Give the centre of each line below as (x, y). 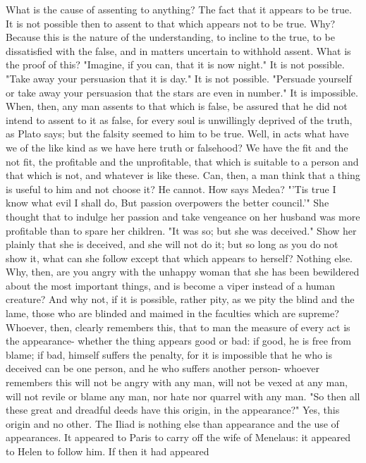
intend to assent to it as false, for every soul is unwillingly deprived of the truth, (179, 119)
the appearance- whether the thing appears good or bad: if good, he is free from (179, 341)
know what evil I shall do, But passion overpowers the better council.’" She (167, 203)
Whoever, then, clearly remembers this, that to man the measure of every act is (178, 327)
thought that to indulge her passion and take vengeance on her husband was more (183, 216)
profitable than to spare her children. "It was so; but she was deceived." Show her (181, 230)
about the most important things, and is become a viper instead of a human (171, 285)
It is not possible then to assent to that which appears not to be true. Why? (171, 23)
